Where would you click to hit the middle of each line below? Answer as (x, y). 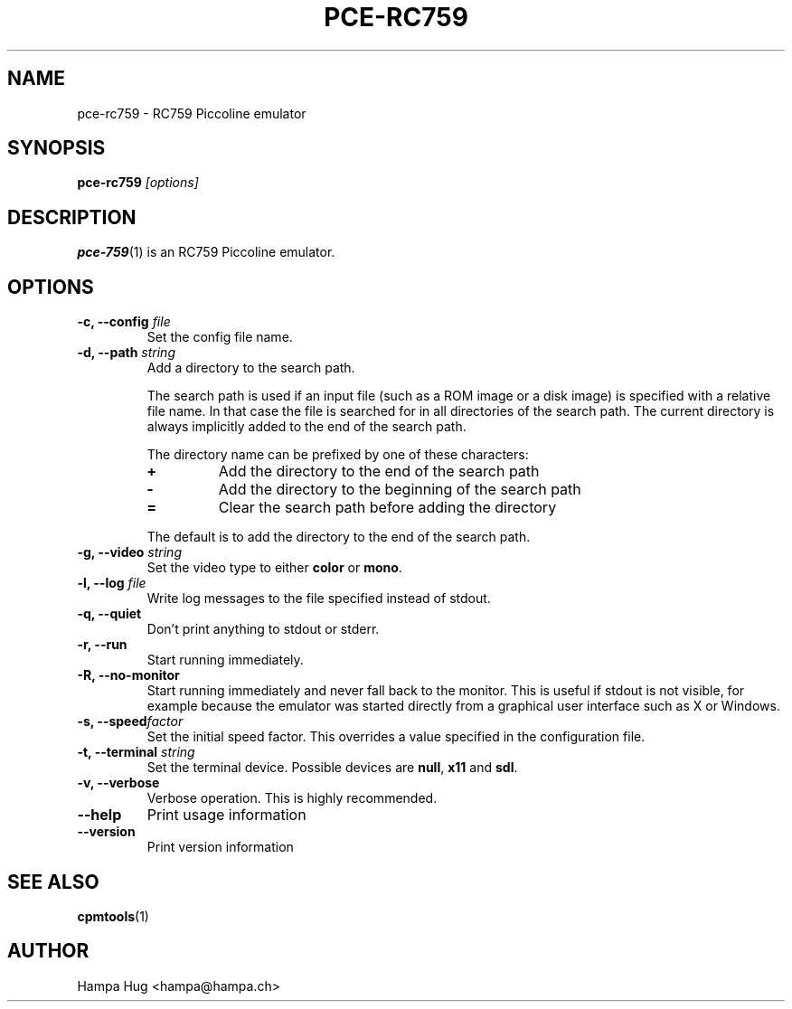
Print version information (220, 847)
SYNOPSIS (57, 148)
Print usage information (226, 815)
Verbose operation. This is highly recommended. (292, 798)
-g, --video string (129, 552)
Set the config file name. (220, 337)
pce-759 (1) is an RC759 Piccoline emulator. (206, 252)
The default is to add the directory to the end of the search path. (339, 537)
